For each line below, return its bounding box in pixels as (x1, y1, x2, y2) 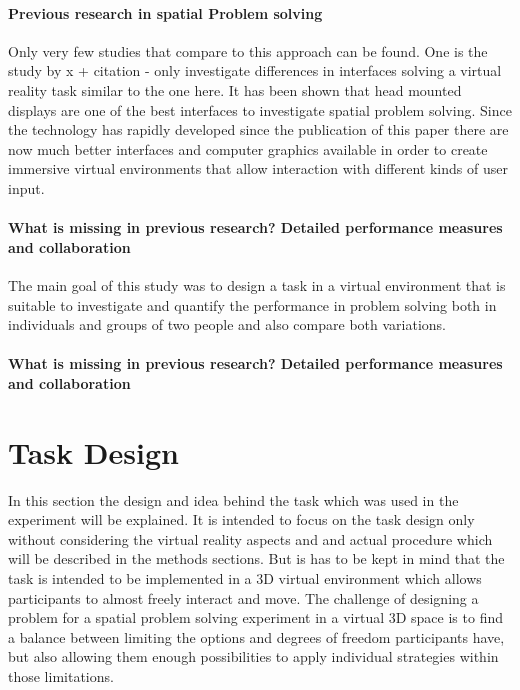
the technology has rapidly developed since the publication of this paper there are (8, 119, 509, 140)
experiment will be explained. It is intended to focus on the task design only (8, 509, 475, 530)
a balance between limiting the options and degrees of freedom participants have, (8, 626, 505, 647)
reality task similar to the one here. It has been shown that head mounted (8, 79, 462, 100)
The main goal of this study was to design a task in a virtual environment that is (8, 274, 506, 295)
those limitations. (8, 665, 114, 686)
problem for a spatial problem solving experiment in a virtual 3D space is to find (8, 607, 503, 628)
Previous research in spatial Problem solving (8, 2, 323, 23)
